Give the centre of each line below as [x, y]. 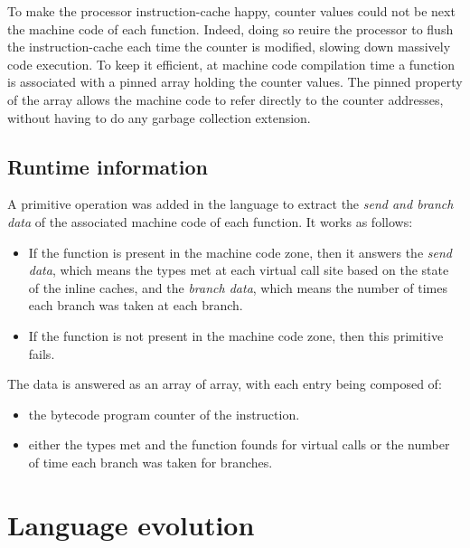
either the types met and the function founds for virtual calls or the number [239, 444]
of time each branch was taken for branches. [150, 462]
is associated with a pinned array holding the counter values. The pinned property [235, 82]
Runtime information [108, 166]
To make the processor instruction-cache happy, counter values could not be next [231, 11]
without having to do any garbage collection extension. [159, 117]
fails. [42, 353]
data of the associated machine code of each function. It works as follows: [210, 221]
